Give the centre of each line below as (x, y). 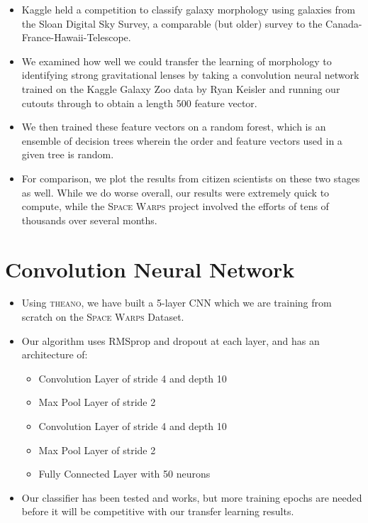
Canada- (344, 23)
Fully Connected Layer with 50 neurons (124, 474)
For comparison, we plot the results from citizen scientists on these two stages (191, 178)
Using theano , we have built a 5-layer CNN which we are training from (177, 303)
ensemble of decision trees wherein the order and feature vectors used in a (182, 140)
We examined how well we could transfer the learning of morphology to (177, 61)
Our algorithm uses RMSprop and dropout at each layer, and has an (171, 340)
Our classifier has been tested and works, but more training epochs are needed (192, 497)
